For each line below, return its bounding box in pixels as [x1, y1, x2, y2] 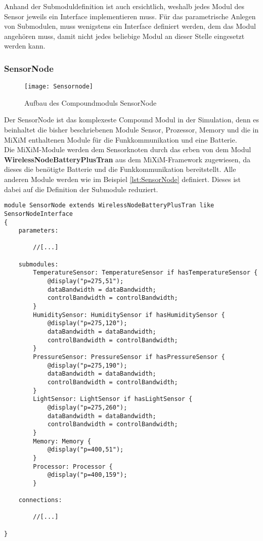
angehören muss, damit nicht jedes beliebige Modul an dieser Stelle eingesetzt [4, 30, 245, 41]
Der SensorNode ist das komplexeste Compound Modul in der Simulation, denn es [4, 114, 259, 125]
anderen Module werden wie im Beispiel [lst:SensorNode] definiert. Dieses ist [4, 174, 241, 184]
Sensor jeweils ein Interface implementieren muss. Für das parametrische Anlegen [4, 11, 256, 21]
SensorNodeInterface [4, 210, 73, 217]
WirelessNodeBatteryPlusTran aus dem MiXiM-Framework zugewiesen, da [4, 154, 250, 164]
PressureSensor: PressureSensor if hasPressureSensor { [33, 353, 225, 360]
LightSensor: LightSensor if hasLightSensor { [33, 395, 193, 403]
